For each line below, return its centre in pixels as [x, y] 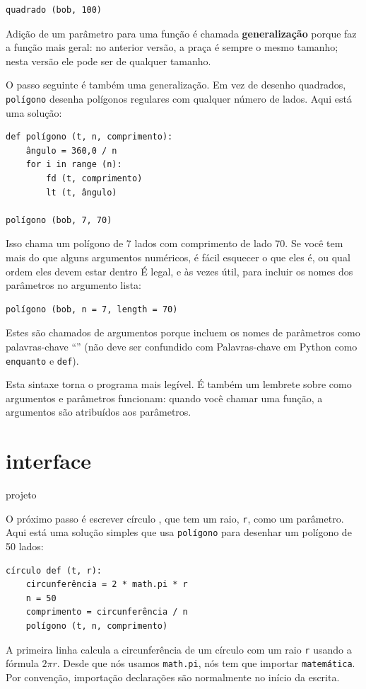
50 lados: [25, 546]
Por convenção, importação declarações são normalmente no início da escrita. [173, 677]
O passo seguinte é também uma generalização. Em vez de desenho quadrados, [176, 85]
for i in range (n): [74, 165]
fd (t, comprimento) [94, 178]
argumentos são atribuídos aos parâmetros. [99, 412]
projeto [21, 495]
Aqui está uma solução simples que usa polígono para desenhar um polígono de [179, 532]
